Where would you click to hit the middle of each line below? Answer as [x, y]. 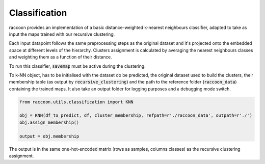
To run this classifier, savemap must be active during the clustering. [77, 66]
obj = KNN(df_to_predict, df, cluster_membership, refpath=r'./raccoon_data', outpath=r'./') [136, 116]
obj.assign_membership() [49, 122]
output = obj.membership [49, 136]
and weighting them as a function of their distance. [61, 57]
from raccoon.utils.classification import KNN [76, 102]
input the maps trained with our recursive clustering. [62, 34]
